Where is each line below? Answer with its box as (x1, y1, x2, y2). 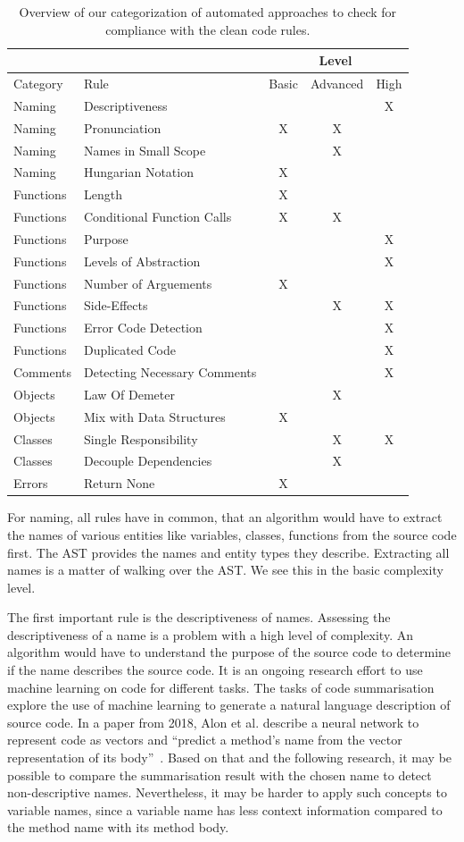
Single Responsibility (84, 429, 198, 448)
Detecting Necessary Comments (84, 363, 257, 381)
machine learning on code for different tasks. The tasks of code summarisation (7, 678, 435, 696)
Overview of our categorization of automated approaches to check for (19, 3, 397, 21)
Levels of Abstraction (84, 251, 201, 270)
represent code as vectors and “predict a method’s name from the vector (7, 730, 402, 749)
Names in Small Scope (84, 140, 206, 159)
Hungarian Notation (84, 163, 194, 181)
